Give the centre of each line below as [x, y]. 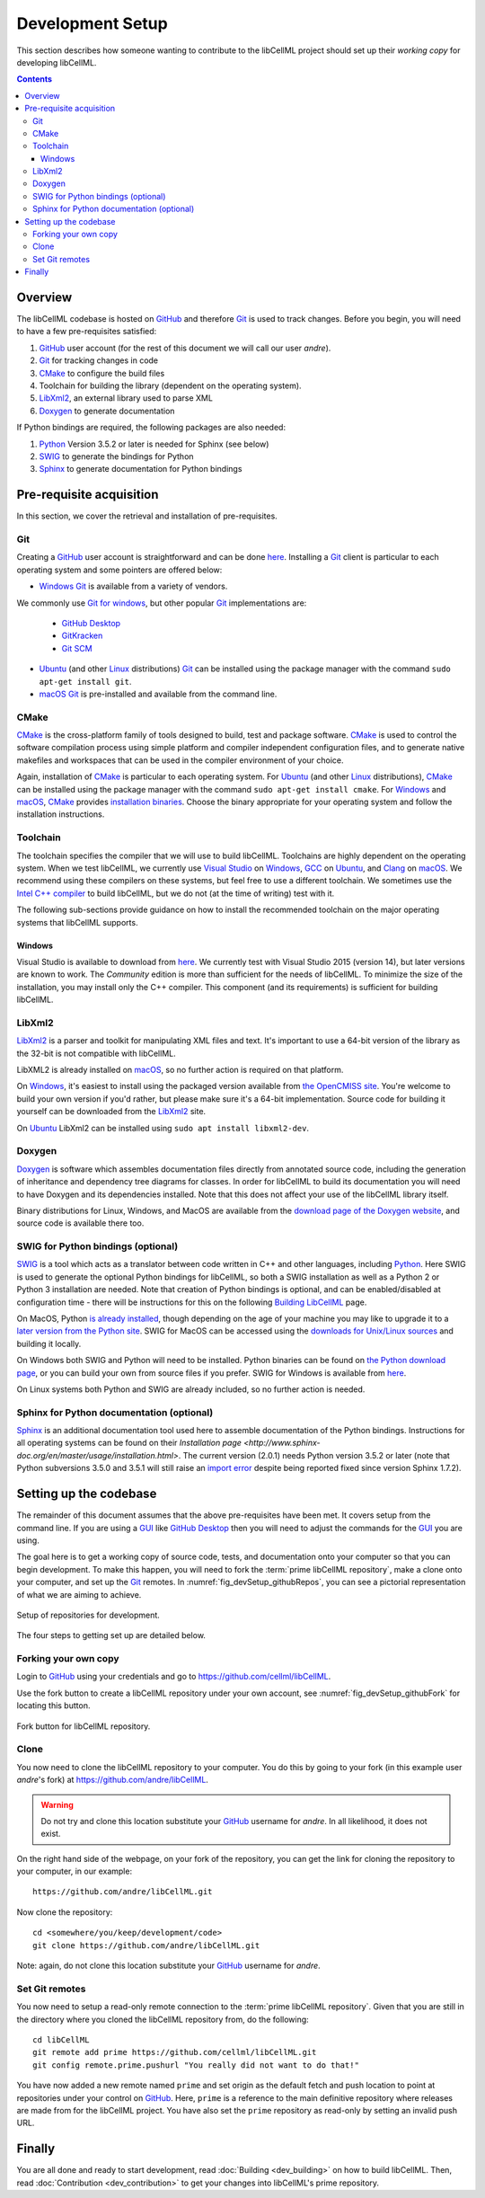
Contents [35, 79]
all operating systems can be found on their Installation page [129, 1443]
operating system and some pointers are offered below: [119, 570]
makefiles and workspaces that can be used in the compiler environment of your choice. [181, 760]
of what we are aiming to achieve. [79, 1594]
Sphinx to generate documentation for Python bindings [141, 469]
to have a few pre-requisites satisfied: [87, 332]
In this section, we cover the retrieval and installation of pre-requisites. [147, 516]
